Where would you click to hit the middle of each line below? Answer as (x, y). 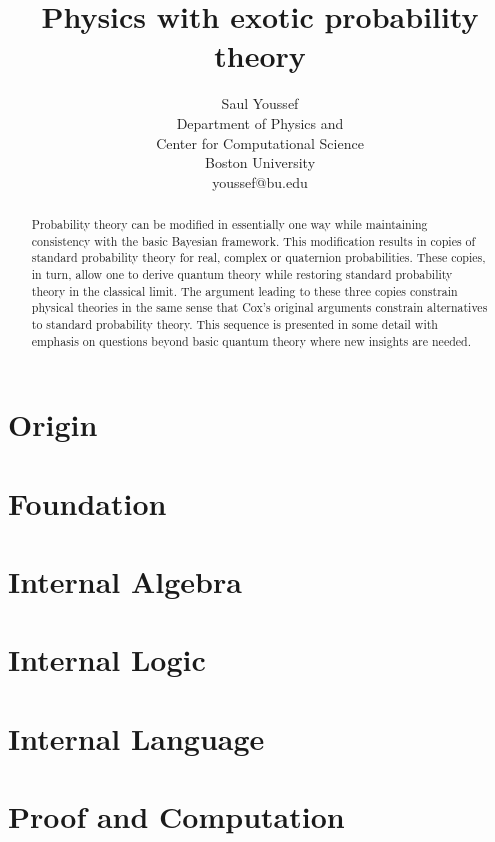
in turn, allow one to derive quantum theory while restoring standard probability (242, 274)
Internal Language (136, 737)
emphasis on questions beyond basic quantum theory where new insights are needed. (251, 340)
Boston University (260, 162)
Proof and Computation (176, 816)
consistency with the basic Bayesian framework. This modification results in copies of (253, 240)
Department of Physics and (260, 122)
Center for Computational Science (260, 142)
